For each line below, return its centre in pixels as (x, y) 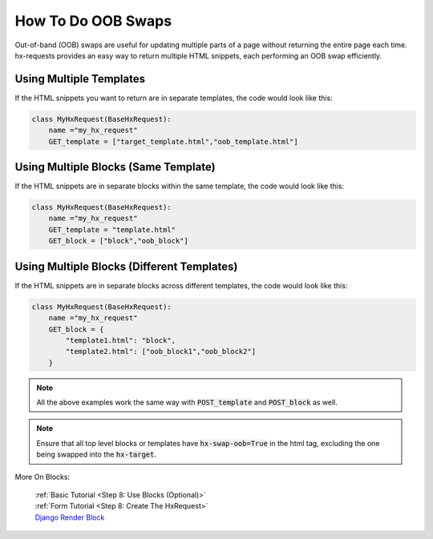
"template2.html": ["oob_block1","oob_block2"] (161, 352)
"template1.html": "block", (121, 340)
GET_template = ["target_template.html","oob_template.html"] (173, 141)
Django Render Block (70, 517)
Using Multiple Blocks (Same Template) (115, 167)
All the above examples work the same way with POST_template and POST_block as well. (187, 402)
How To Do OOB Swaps (93, 21)
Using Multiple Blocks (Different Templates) (126, 266)
